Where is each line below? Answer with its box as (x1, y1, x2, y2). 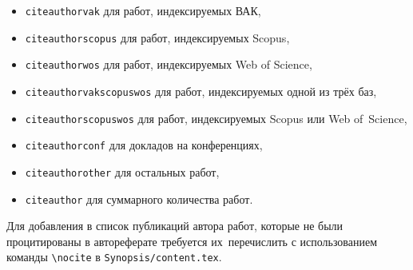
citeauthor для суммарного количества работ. (25, 190, 253, 207)
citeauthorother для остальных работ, (25, 163, 220, 180)
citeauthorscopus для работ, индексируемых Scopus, (25, 29, 290, 46)
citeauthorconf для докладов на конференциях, (25, 137, 263, 153)
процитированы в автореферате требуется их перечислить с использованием (6, 232, 378, 249)
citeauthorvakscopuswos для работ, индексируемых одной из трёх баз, (25, 82, 377, 99)
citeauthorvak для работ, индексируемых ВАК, (25, 2, 261, 18)
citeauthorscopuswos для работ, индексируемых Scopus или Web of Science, (25, 109, 407, 126)
